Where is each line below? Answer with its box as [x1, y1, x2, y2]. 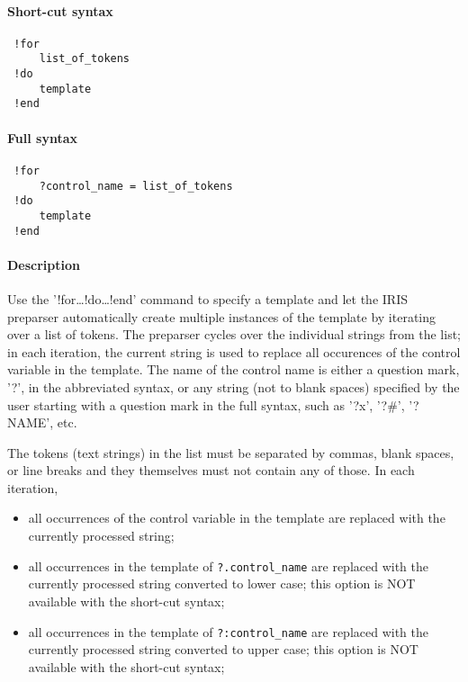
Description [7, 255, 81, 274]
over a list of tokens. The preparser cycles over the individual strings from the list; [7, 325, 462, 344]
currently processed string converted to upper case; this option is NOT [28, 640, 418, 659]
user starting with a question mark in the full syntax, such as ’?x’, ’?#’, [7, 395, 405, 414]
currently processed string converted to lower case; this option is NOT [28, 574, 416, 593]
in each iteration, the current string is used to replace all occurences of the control [7, 342, 461, 361]
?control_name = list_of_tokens [39, 179, 233, 193]
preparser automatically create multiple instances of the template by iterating [7, 307, 436, 326]
